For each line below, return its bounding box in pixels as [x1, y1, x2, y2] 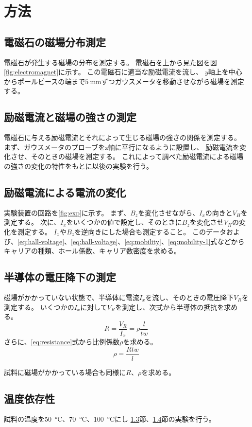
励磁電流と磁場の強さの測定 [4, 109, 136, 125]
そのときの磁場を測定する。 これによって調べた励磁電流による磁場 [31, 151, 244, 161]
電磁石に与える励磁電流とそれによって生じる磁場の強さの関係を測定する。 [4, 132, 241, 142]
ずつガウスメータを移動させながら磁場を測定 [101, 76, 244, 86]
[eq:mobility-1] [168, 236, 211, 246]
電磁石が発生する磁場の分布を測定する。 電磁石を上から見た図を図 [4, 57, 217, 67]
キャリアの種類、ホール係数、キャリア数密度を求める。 [4, 246, 181, 256]
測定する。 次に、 [4, 217, 61, 227]
